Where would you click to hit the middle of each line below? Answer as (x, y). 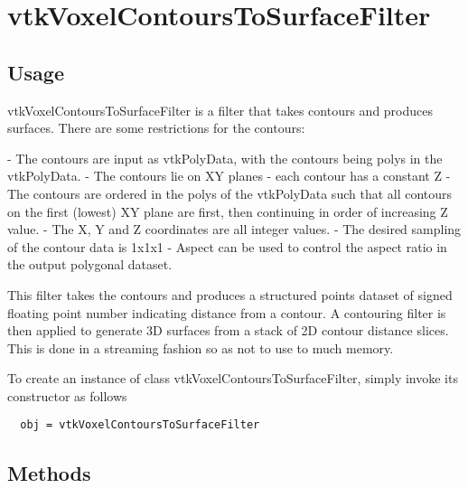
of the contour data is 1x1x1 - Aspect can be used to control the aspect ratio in (227, 246)
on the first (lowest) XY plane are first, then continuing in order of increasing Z (228, 211)
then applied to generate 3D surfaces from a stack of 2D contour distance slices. (228, 330)
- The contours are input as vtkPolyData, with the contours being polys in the (225, 158)
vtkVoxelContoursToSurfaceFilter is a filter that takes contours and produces (220, 110)
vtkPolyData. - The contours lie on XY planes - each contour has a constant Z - (229, 176)
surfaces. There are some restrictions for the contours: (156, 128)
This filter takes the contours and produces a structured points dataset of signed (230, 294)
